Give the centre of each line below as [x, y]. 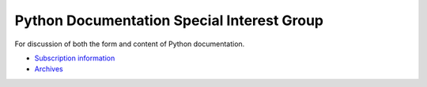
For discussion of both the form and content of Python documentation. [130, 44]
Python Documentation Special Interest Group [169, 20]
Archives [49, 69]
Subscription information [75, 58]
